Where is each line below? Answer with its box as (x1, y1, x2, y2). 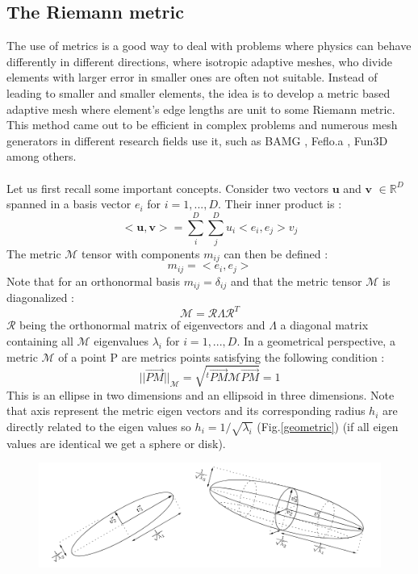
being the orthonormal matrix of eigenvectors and (19, 316, 265, 333)
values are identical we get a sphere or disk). (6, 434, 226, 451)
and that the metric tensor (230, 272, 362, 289)
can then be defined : (224, 245, 328, 262)
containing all (6, 332, 73, 349)
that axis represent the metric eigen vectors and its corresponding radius (6, 402, 366, 419)
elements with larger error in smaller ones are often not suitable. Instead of (6, 69, 378, 86)
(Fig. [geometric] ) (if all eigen (257, 417, 399, 434)
